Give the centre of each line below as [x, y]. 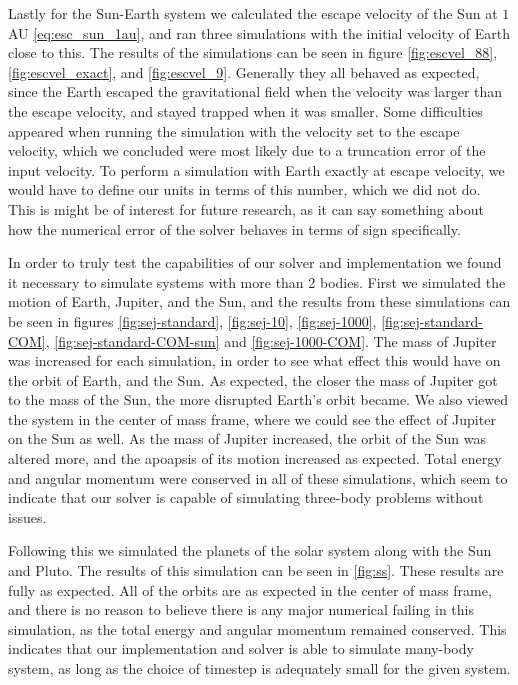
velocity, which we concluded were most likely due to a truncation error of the [247, 150]
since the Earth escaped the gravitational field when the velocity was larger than [255, 91]
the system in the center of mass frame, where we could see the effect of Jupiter [252, 418]
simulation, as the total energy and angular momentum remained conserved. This [257, 628]
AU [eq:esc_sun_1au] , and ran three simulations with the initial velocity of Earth [259, 32]
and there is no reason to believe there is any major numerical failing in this [241, 609]
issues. [27, 516]
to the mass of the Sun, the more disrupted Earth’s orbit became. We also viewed [258, 399]
